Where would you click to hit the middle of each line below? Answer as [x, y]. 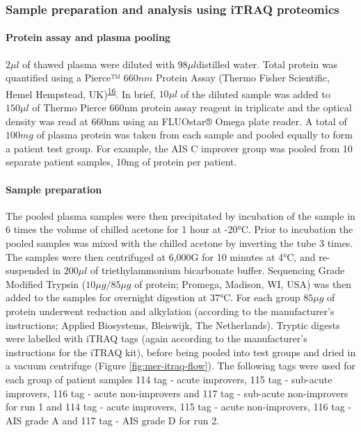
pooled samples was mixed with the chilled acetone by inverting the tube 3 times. [179, 243]
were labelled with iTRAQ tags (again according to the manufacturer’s [157, 338]
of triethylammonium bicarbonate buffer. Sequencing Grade [218, 270]
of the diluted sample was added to [255, 94]
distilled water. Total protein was [267, 64]
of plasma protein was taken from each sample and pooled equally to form [194, 135]
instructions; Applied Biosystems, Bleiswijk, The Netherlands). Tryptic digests [173, 325]
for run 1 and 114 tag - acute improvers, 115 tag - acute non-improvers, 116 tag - [178, 407]
